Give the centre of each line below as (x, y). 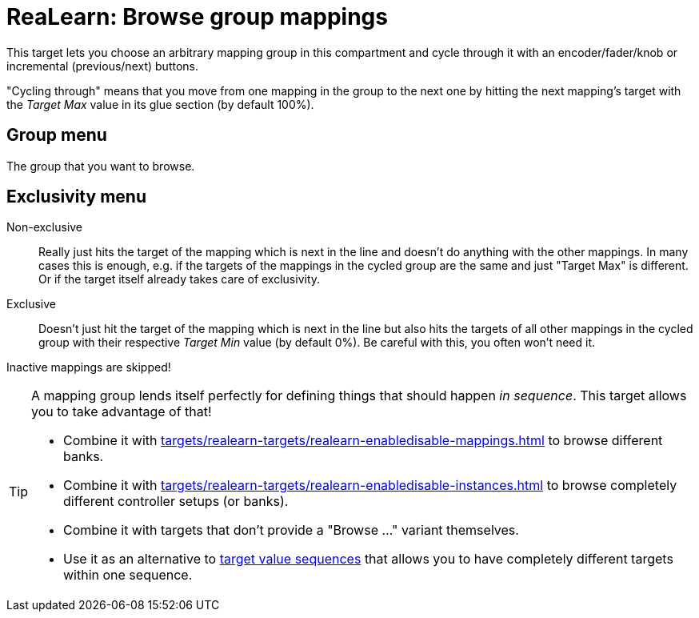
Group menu (57, 135)
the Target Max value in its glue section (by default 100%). (160, 104)
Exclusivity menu (76, 197)
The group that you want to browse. (101, 166)
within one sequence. (128, 575)
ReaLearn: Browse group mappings (197, 17)
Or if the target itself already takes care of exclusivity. (180, 279)
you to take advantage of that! (122, 412)
